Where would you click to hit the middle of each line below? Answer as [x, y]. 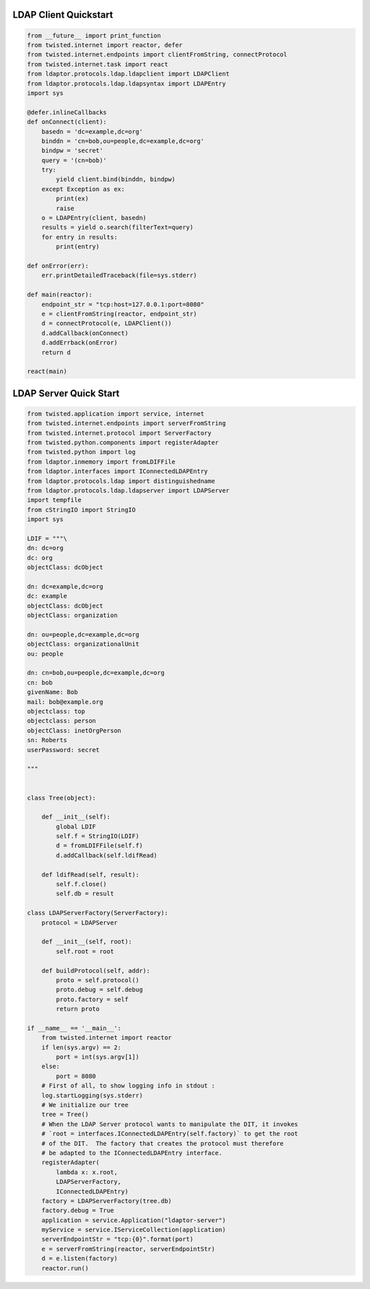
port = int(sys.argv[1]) [98, 1057]
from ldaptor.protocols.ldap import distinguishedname [121, 481]
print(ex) [72, 199]
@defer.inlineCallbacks [67, 112]
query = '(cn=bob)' [74, 160]
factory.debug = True [78, 1210]
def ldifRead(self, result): [90, 874]
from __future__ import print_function [94, 35]
